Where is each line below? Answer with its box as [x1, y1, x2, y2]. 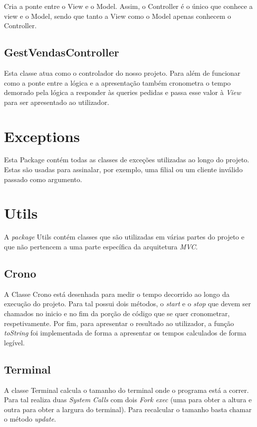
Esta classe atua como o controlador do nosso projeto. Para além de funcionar [4, 67, 241, 78]
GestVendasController [4, 45, 119, 60]
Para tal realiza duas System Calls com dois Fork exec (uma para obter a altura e [4, 394, 252, 405]
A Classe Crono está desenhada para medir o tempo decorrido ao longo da [4, 288, 230, 299]
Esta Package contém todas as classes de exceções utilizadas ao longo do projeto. [4, 154, 250, 165]
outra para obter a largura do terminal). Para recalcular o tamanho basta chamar [4, 404, 252, 414]
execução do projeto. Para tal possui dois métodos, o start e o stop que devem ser [4, 298, 251, 309]
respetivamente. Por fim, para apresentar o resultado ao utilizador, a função [4, 318, 234, 328]
